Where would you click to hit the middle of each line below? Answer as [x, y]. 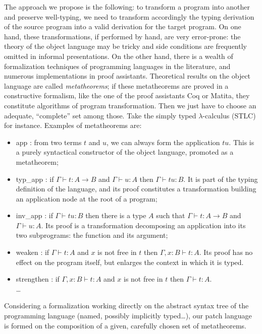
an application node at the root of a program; [87, 198]
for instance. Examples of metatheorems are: [73, 125]
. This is [242, 142]
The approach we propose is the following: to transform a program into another [127, 7]
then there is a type [116, 215]
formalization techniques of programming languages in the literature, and [117, 66]
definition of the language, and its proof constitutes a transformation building [136, 189]
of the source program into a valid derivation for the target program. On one [123, 26]
